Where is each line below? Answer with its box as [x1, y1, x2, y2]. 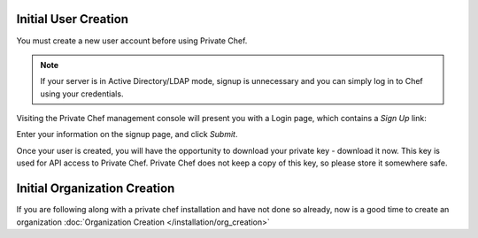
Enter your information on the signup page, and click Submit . [16, 129, 238, 140]
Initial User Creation [16, 12, 128, 27]
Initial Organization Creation [16, 181, 175, 196]
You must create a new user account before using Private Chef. [16, 35, 248, 46]
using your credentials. [40, 88, 124, 99]
